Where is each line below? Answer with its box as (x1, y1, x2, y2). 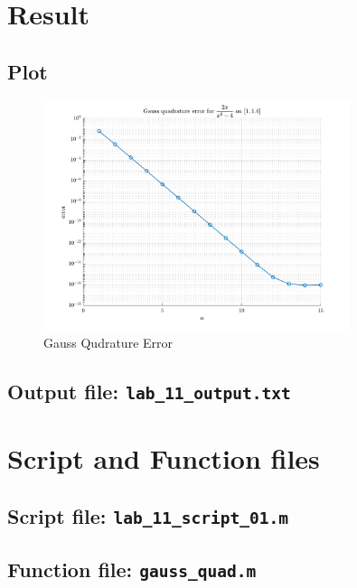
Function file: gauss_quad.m (7, 555, 257, 583)
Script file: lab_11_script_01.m (7, 501, 288, 529)
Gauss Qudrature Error (43, 333, 174, 352)
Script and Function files (7, 440, 320, 477)
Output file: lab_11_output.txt (7, 378, 291, 406)
